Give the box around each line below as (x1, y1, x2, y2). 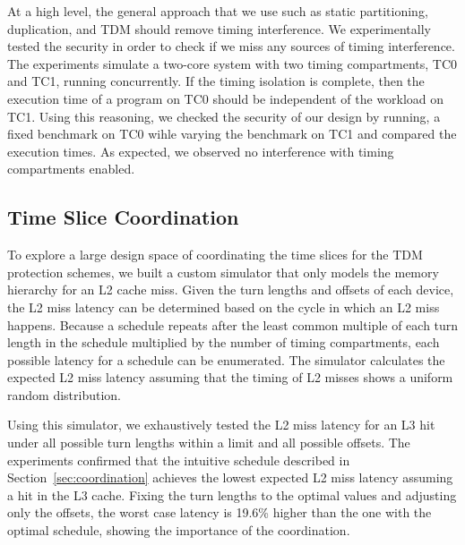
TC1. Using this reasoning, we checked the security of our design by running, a (7, 106, 441, 125)
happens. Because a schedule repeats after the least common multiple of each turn (7, 315, 459, 334)
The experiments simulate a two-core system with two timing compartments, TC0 (7, 54, 458, 72)
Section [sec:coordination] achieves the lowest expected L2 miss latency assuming (7, 468, 453, 487)
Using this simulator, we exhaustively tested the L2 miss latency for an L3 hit (7, 415, 435, 434)
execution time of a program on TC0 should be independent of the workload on (7, 89, 444, 107)
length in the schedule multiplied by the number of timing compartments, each (7, 333, 440, 352)
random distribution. (7, 385, 121, 404)
